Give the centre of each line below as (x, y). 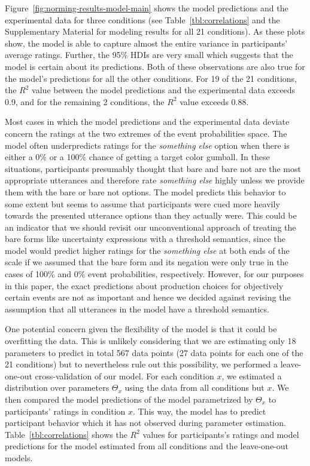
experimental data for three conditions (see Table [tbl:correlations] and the (142, 19)
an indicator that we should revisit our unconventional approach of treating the (151, 227)
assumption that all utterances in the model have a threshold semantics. (137, 309)
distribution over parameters (57, 387)
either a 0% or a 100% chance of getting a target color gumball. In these (137, 157)
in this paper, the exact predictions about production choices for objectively (144, 285)
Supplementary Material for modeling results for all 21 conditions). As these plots (155, 31)
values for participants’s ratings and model (221, 434)
